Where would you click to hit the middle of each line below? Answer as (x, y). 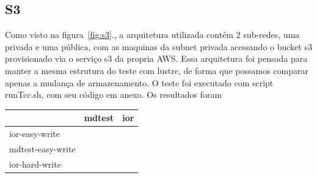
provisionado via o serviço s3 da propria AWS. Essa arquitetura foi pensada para (156, 58)
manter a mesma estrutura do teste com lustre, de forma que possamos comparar (157, 70)
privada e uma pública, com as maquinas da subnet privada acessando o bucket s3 (158, 46)
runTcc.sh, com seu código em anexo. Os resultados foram (114, 95)
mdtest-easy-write (42, 148)
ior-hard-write (35, 164)
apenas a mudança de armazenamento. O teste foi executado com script (139, 82)
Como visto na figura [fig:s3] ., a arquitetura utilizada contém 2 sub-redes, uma (152, 35)
